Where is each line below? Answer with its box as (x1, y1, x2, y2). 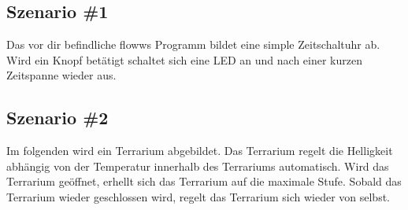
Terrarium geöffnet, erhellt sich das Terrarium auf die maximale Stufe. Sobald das (6, 173, 402, 190)
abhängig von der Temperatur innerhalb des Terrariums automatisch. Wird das (6, 157, 389, 174)
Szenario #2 (6, 105, 109, 130)
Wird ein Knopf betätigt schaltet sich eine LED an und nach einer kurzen (6, 51, 362, 68)
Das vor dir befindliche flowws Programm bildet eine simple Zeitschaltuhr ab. (6, 36, 380, 53)
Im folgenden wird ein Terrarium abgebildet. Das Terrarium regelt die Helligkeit (6, 142, 393, 159)
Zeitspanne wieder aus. (6, 67, 117, 83)
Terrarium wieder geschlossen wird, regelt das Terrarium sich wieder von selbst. (6, 188, 391, 204)
